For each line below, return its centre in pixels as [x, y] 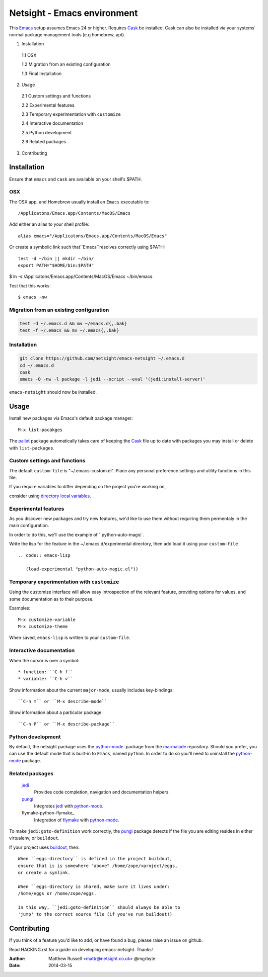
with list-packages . [32, 448]
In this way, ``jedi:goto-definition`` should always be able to [99, 907]
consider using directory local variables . [50, 496]
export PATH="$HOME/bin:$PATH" [56, 266]
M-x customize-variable [47, 620]
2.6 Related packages [44, 142]
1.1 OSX [29, 55]
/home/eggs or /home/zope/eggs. [57, 893]
